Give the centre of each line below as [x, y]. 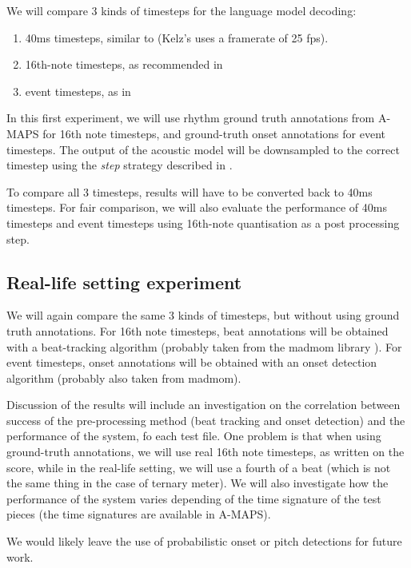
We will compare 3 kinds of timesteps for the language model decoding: [182, 10]
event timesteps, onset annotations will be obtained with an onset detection [192, 362]
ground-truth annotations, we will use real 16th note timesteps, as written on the [205, 452]
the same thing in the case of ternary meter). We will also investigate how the [198, 483]
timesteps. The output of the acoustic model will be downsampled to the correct [203, 149]
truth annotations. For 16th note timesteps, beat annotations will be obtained [198, 330]
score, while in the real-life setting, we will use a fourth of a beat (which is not [199, 467]
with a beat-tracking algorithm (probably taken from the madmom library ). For [204, 346]
